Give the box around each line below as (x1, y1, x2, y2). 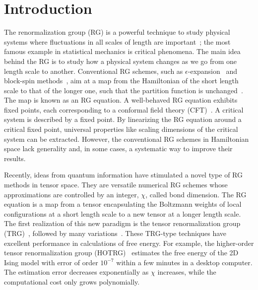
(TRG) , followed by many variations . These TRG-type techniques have (4, 228, 227, 238)
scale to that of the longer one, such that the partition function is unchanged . (4, 85, 243, 95)
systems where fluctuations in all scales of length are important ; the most (4, 36, 231, 47)
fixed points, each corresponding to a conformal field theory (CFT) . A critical (4, 104, 244, 115)
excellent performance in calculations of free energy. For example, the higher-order (4, 237, 254, 248)
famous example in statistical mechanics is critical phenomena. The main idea (4, 46, 241, 57)
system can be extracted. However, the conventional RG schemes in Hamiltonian (4, 133, 249, 144)
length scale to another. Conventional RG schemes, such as (4, 65, 183, 76)
